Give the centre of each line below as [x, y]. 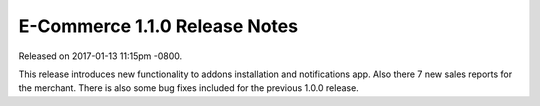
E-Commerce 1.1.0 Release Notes [158, 26]
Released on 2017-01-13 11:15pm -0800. [100, 56]
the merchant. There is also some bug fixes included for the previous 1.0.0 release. [188, 88]
